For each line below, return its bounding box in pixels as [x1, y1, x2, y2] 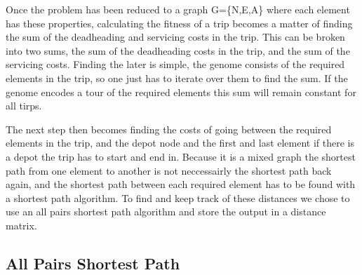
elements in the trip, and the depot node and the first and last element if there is [6, 135, 355, 150]
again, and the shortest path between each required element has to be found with [6, 177, 356, 192]
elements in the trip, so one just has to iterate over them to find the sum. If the [6, 70, 348, 85]
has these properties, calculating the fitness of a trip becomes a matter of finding [6, 15, 353, 30]
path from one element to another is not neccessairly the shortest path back [6, 163, 332, 177]
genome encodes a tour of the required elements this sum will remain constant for [6, 84, 356, 99]
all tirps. [6, 98, 42, 113]
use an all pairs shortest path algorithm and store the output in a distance [6, 204, 326, 219]
